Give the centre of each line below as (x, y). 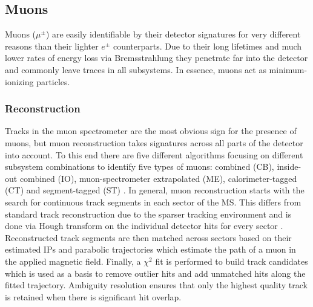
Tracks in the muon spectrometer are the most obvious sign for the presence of (151, 131)
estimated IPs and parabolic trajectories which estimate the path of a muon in (150, 249)
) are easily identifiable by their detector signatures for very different (173, 34)
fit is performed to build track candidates (232, 261)
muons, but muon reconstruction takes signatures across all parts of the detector (154, 142)
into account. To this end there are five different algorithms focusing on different (154, 154)
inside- (289, 166)
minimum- (288, 69)
